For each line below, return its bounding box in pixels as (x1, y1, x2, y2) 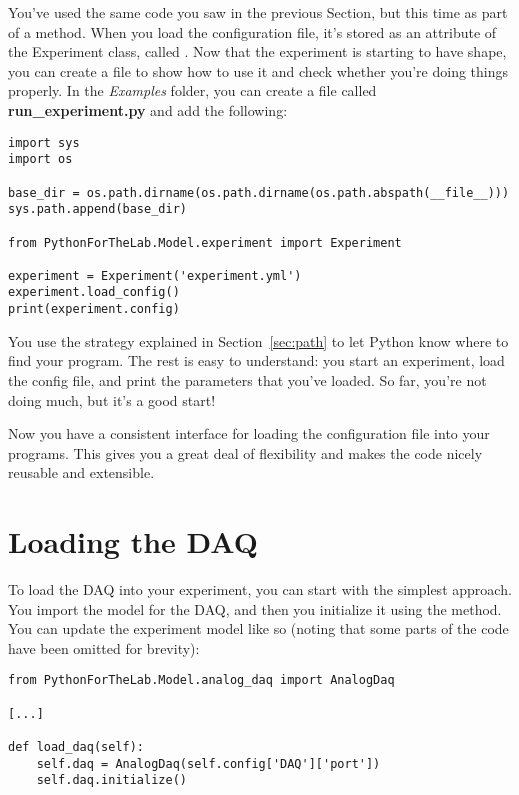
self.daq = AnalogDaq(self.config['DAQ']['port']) (36, 756, 381, 771)
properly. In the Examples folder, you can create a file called (8, 80, 377, 101)
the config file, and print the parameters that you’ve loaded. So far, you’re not (8, 369, 487, 390)
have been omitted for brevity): (8, 637, 200, 658)
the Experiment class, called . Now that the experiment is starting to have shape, (8, 41, 507, 62)
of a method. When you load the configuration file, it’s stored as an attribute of (8, 21, 497, 42)
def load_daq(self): (8, 740, 145, 755)
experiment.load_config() (8, 285, 180, 300)
